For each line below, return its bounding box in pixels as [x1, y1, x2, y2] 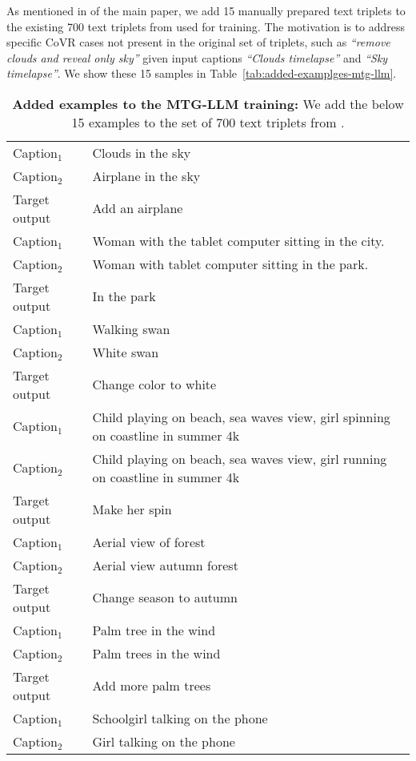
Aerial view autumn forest [92, 555, 238, 574]
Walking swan [92, 319, 170, 338]
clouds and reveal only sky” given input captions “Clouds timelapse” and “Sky [6, 49, 388, 66]
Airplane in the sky [92, 166, 201, 185]
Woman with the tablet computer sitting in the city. [92, 231, 385, 250]
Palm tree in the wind [92, 620, 216, 639]
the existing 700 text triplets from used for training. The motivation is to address [6, 18, 406, 34]
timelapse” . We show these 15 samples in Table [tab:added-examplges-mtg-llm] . [6, 65, 397, 82]
